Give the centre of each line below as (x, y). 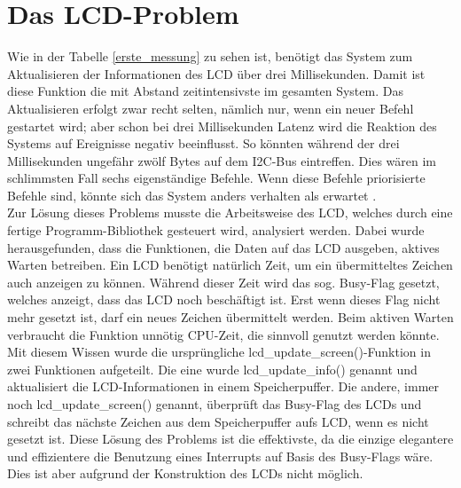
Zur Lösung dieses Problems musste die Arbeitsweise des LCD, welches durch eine (230, 213)
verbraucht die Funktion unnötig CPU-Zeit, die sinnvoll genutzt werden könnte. (223, 334)
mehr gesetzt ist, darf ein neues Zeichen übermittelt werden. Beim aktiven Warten (230, 317)
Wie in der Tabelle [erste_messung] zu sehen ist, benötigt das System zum (210, 56)
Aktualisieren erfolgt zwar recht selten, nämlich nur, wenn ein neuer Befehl (211, 108)
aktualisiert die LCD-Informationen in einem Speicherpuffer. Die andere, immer (223, 386)
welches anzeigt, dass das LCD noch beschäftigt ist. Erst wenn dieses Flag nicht (224, 299)
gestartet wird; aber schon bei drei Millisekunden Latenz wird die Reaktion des (222, 126)
